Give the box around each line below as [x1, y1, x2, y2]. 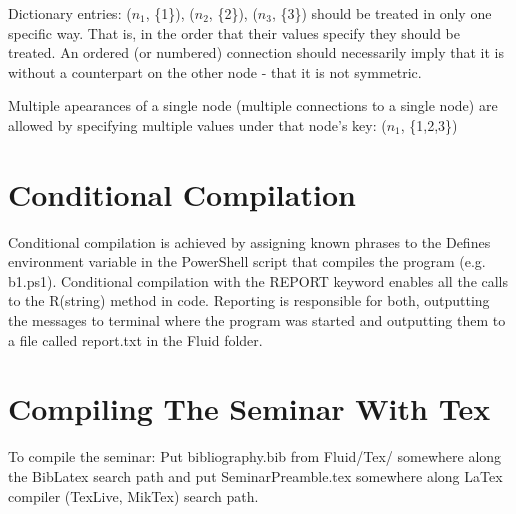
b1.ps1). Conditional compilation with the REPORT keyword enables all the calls [8, 270, 509, 291]
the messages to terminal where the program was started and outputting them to [8, 310, 506, 331]
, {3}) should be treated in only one [271, 3, 492, 23]
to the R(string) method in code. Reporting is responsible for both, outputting [8, 290, 490, 311]
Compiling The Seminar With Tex [8, 388, 491, 429]
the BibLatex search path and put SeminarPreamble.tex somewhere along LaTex [8, 465, 503, 486]
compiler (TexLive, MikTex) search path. [8, 485, 259, 506]
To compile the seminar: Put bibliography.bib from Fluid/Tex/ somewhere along [8, 446, 502, 467]
